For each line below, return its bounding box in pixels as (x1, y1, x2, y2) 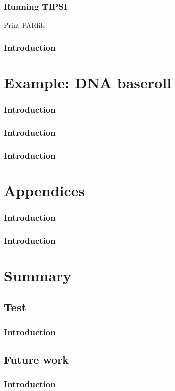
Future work (4, 352, 69, 367)
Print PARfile (4, 20, 46, 30)
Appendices (4, 180, 85, 200)
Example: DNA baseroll (4, 72, 172, 92)
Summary (4, 265, 72, 285)
